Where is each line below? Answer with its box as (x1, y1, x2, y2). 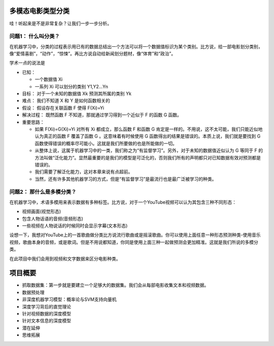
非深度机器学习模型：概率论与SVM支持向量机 (22, 296, 117, 302)
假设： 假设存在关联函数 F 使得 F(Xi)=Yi (22, 105, 104, 111)
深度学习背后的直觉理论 (22, 303, 71, 309)
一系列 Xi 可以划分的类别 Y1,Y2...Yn (35, 83, 109, 89)
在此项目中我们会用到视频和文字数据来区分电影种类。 (9, 256, 121, 262)
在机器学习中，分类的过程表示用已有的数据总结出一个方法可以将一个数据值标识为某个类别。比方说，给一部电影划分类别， (9, 43, 263, 49)
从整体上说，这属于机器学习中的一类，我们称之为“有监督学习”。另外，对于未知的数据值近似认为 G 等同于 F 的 (35, 147, 263, 153)
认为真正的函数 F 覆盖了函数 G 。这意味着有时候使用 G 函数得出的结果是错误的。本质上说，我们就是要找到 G (35, 133, 261, 139)
